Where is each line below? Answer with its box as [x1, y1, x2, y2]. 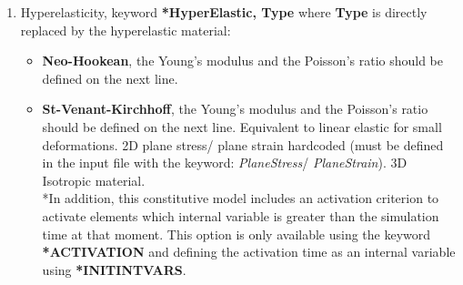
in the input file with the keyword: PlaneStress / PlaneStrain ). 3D [42, 153, 408, 172]
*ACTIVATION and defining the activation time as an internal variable [42, 242, 456, 261]
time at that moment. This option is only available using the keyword [42, 224, 431, 243]
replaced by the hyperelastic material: [20, 20, 231, 39]
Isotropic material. [42, 170, 146, 189]
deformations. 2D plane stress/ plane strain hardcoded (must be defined [42, 135, 444, 154]
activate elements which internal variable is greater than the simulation [42, 206, 439, 225]
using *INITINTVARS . [42, 260, 186, 279]
